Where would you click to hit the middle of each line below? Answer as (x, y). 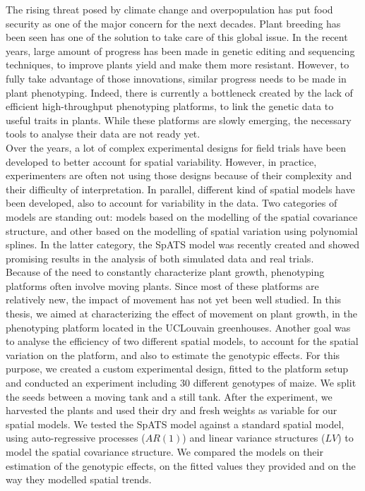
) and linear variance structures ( (254, 438)
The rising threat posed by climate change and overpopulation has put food (169, 9)
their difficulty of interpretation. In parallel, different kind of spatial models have (180, 189)
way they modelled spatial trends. (79, 479)
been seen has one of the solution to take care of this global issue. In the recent (177, 37)
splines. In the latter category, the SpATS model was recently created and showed (182, 244)
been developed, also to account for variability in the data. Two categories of (172, 203)
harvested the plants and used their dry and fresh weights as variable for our (172, 410)
